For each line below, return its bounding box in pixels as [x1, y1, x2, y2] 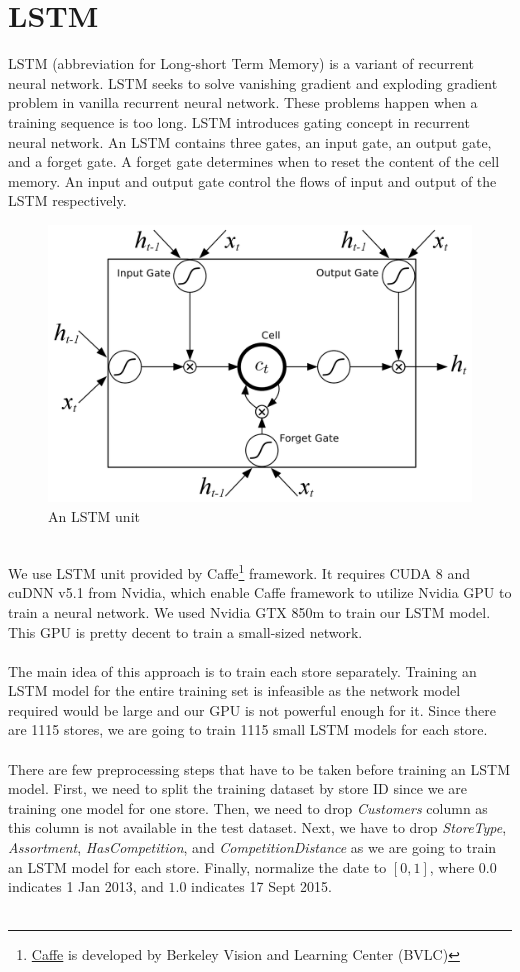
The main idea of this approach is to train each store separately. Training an [8, 660, 477, 681]
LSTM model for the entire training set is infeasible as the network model [8, 680, 461, 701]
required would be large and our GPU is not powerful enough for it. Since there [8, 699, 496, 720]
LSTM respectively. [8, 190, 127, 211]
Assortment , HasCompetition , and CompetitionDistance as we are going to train [8, 837, 497, 858]
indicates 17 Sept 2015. [191, 876, 332, 897]
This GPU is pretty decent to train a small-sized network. [8, 621, 363, 642]
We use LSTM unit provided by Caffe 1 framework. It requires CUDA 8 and [8, 560, 470, 583]
